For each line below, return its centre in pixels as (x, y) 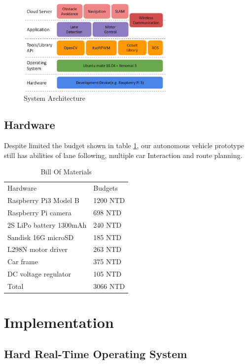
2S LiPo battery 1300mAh (47, 224)
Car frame (23, 262)
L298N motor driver (38, 249)
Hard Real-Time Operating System (96, 353)
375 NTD (107, 262)
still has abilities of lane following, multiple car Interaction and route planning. (123, 155)
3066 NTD (109, 286)
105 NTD (107, 274)
